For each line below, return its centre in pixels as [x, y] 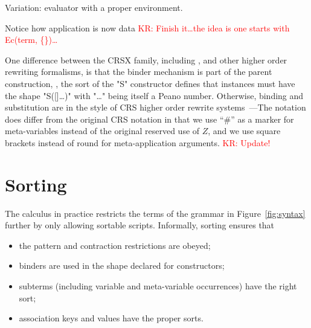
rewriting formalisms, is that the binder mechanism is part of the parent [139, 72]
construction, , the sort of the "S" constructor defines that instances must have [150, 83]
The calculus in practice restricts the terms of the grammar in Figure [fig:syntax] [155, 213]
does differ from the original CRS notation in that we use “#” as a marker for [149, 119]
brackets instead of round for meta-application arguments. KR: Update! [138, 142]
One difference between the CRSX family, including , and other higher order [146, 59]
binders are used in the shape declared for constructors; [122, 265]
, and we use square [244, 131]
